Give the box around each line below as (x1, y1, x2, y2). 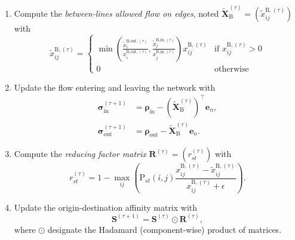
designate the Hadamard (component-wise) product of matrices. (47, 223, 282, 235)
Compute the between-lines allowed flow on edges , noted (14, 7, 219, 19)
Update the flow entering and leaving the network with (14, 81, 216, 93)
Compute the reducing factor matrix (14, 147, 146, 160)
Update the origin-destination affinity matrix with (14, 201, 198, 213)
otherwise (214, 64, 249, 73)
